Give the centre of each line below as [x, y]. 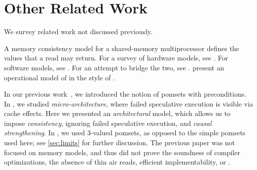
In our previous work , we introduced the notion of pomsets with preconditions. [125, 94]
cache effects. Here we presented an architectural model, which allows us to [117, 113]
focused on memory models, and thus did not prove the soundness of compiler [122, 152]
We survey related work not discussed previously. [78, 31]
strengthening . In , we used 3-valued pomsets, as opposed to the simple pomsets [125, 133]
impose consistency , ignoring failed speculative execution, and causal [108, 123]
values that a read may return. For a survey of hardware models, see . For [116, 58]
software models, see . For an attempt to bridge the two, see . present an [114, 67]
